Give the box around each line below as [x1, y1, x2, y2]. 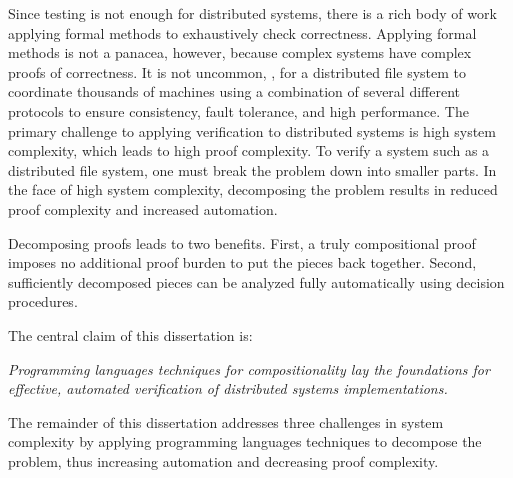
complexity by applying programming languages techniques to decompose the [8, 431, 482, 452]
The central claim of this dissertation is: [8, 324, 253, 345]
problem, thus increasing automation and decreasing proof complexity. [8, 450, 439, 471]
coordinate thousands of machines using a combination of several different [8, 81, 461, 102]
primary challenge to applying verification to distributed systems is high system [8, 120, 496, 141]
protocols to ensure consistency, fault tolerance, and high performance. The [8, 100, 469, 121]
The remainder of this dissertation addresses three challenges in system [8, 411, 444, 432]
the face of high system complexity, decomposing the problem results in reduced [8, 179, 498, 200]
